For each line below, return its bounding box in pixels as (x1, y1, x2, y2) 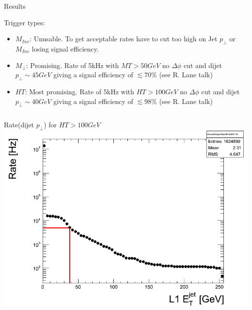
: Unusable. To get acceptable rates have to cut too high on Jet (30, 34, 218, 44)
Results (4, 1, 26, 11)
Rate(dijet (4, 120, 34, 130)
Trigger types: (4, 17, 45, 27)
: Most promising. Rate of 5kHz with (25, 86, 134, 96)
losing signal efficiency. (31, 43, 99, 53)
